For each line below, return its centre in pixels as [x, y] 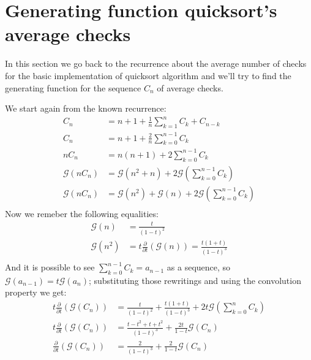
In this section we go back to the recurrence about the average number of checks [156, 63]
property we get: [36, 292]
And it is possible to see [50, 267]
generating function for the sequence [73, 87]
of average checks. [190, 87]
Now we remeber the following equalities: [82, 213]
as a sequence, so [199, 267]
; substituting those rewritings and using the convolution [195, 280]
